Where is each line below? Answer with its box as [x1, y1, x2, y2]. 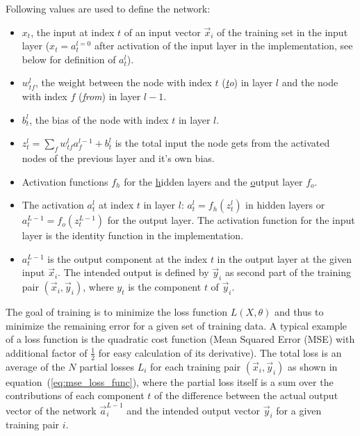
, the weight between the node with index [35, 75, 212, 90]
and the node [281, 75, 338, 90]
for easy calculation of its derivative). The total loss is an [98, 345, 342, 360]
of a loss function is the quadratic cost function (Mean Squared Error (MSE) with [6, 332, 355, 346]
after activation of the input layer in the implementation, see [94, 38, 353, 53]
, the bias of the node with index [29, 112, 169, 127]
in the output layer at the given [217, 251, 352, 266]
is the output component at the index [47, 251, 208, 266]
